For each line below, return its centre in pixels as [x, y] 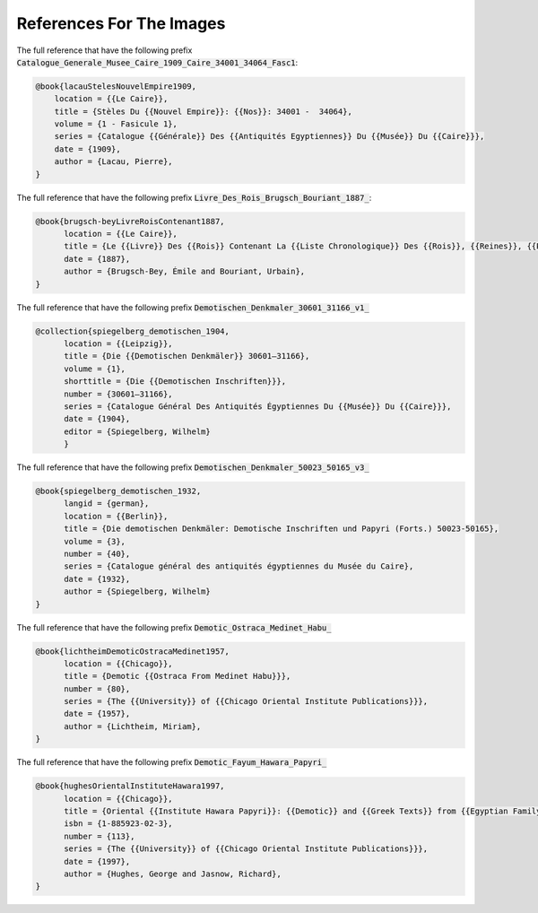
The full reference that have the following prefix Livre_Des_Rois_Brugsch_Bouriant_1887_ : [194, 197]
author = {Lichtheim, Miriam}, [133, 726]
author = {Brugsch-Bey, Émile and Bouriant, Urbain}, [185, 272]
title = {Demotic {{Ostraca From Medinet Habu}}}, [178, 676]
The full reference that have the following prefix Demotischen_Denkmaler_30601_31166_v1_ [193, 307]
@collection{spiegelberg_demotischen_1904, [133, 331]
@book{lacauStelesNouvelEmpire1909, [116, 86]
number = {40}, [97, 553]
